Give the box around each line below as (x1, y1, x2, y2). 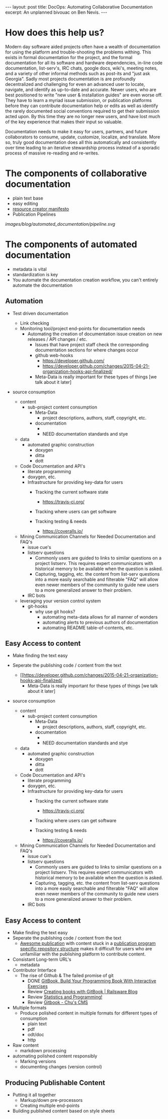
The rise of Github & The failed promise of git (20, 973, 114, 979)
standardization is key (12, 271, 58, 277)
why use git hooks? (35, 608, 75, 615)
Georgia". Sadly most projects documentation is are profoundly (5, 76, 136, 82)
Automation (5, 297, 43, 306)
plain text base (12, 195, 44, 201)
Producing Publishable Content (5, 1078, 106, 1087)
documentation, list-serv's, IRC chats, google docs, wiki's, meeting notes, (5, 65, 158, 71)
